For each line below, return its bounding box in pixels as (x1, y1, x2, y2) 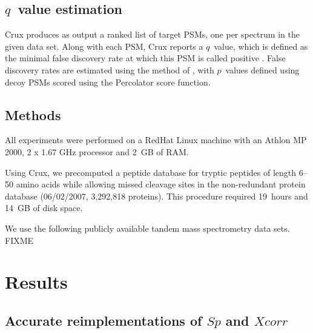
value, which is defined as (214, 39, 308, 52)
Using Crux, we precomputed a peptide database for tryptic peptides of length (5, 166, 297, 178)
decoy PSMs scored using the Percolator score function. (5, 75, 211, 88)
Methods (5, 105, 61, 124)
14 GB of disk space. (5, 201, 83, 214)
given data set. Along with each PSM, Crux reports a (5, 39, 203, 52)
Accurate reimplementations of (5, 311, 202, 329)
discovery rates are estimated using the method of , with (5, 63, 214, 76)
